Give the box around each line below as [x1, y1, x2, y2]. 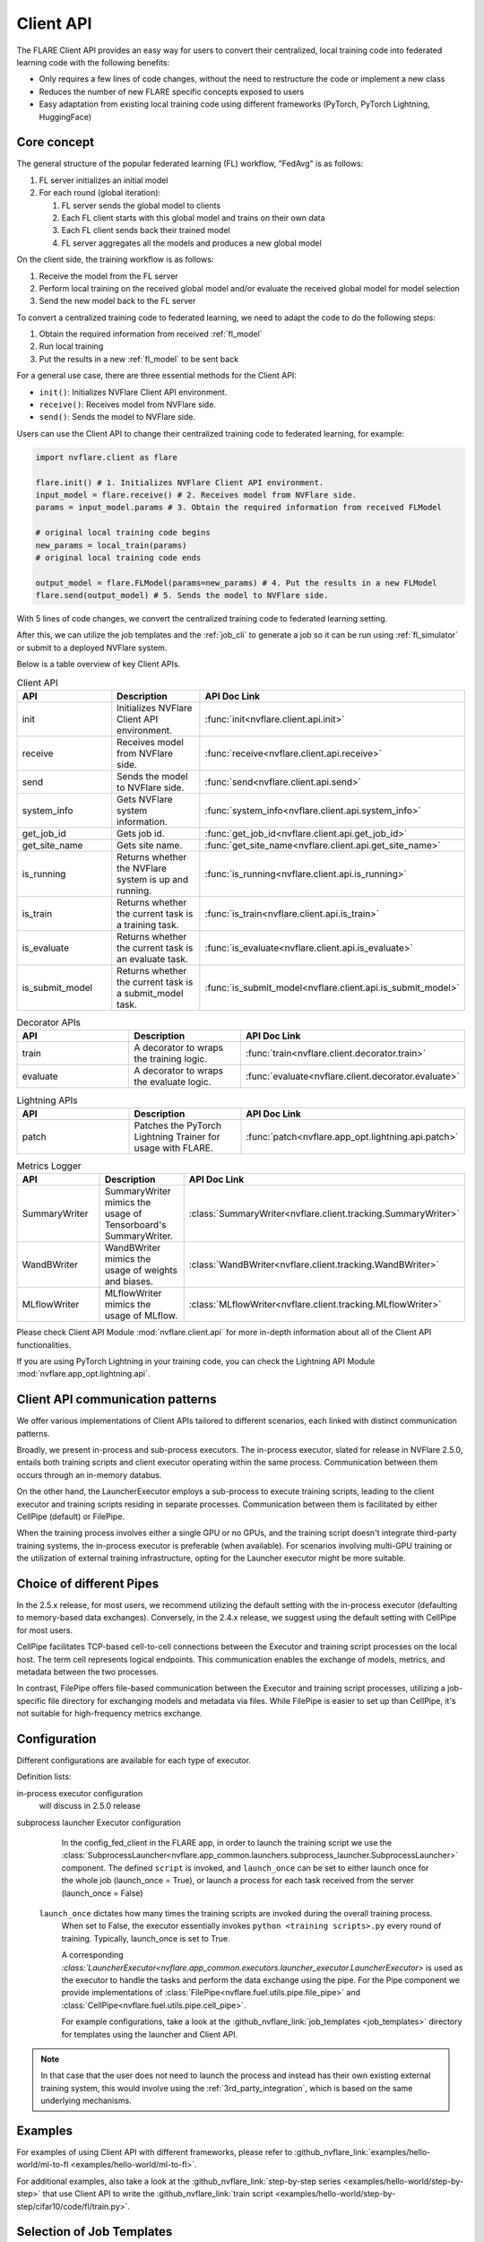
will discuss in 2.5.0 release [39, 1801, 141, 1812]
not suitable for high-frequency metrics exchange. [16, 1708, 203, 1719]
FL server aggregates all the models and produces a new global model [61, 238, 322, 248]
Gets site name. [117, 839, 183, 852]
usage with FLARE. [134, 1142, 214, 1154]
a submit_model [117, 987, 184, 1000]
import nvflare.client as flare [35, 452, 178, 462]
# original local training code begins [35, 527, 211, 538]
